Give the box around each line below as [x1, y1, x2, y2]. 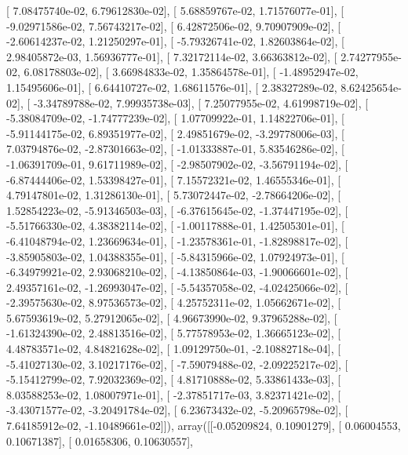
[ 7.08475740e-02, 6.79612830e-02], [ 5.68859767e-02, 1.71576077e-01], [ [6, 2, 344, 18]
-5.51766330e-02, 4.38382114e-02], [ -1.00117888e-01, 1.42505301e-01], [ [6, 217, 344, 234]
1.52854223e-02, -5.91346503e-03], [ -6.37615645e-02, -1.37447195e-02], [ [6, 202, 348, 218]
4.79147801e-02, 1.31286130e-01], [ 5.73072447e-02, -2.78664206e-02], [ [6, 187, 341, 203]
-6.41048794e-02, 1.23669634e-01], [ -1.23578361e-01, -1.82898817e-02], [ [6, 232, 348, 249]
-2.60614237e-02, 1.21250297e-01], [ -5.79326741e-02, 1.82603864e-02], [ [6, 33, 344, 49]
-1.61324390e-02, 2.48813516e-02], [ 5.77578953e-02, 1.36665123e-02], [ [6, 325, 341, 341]
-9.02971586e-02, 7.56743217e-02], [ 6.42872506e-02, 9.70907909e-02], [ [6, 17, 341, 34]
